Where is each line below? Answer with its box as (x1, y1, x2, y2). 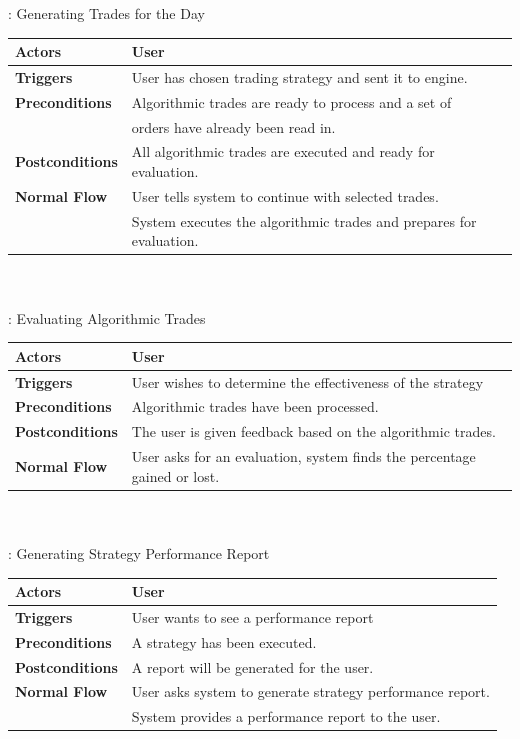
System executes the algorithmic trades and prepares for (131, 210, 477, 231)
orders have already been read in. (131, 116, 336, 137)
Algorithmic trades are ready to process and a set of (131, 91, 452, 112)
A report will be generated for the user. (131, 656, 374, 677)
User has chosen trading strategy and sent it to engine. (131, 66, 468, 87)
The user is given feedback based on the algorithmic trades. (131, 421, 496, 442)
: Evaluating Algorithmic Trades (8, 307, 206, 328)
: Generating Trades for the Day (8, 3, 205, 23)
